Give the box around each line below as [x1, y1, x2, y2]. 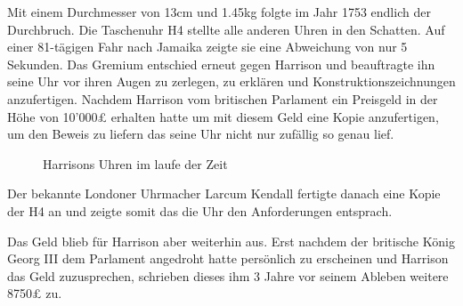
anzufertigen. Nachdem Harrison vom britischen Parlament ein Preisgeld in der [7, 89, 438, 108]
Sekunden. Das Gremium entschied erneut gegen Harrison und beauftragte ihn [7, 54, 435, 73]
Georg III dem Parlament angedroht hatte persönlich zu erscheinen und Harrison [7, 249, 449, 268]
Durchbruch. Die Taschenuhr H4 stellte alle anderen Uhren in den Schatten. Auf [7, 20, 445, 38]
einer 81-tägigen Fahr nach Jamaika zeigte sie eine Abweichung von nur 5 [7, 37, 408, 56]
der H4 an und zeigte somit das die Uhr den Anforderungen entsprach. [7, 201, 393, 220]
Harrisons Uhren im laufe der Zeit [43, 154, 228, 173]
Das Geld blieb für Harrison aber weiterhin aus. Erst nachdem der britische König [7, 231, 455, 250]
